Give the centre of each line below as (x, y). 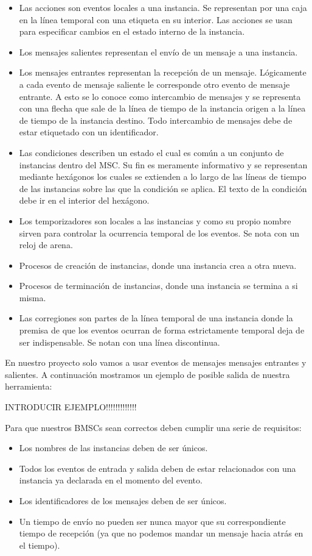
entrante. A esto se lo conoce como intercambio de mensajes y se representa (160, 96)
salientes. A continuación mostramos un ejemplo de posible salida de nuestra (147, 374)
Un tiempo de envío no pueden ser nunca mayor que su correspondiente (152, 521)
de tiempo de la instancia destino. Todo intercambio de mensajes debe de (156, 120)
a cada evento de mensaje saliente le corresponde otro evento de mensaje (154, 84)
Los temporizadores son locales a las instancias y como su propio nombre (155, 220)
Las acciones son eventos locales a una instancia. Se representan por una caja (163, 7)
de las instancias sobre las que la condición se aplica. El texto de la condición (163, 188)
